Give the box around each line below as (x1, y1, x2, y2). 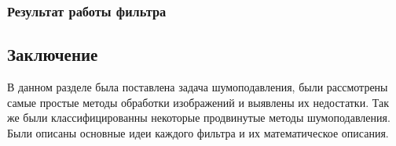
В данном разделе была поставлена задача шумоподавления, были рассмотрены (7, 79, 388, 95)
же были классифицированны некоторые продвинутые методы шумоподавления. (7, 109, 390, 126)
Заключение (7, 42, 98, 66)
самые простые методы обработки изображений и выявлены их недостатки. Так (7, 94, 389, 110)
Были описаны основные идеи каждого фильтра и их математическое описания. (7, 124, 389, 141)
